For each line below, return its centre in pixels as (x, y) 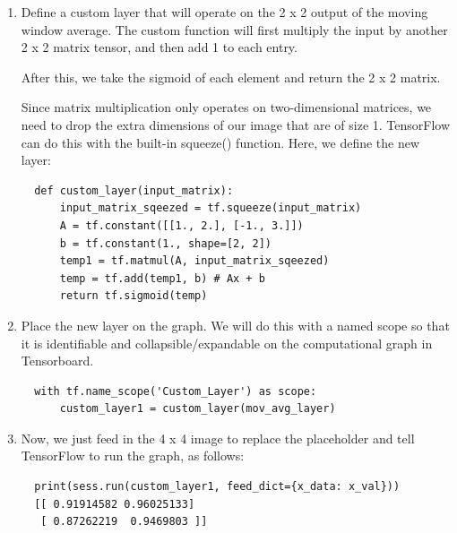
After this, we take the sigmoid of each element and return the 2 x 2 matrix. (231, 77)
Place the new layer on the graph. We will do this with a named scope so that (235, 325)
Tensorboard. (57, 361)
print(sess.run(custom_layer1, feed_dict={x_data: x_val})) (217, 487)
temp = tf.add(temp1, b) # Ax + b (162, 278)
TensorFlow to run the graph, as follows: (133, 456)
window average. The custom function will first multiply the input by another (234, 29)
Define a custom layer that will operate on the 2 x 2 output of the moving (224, 12)
